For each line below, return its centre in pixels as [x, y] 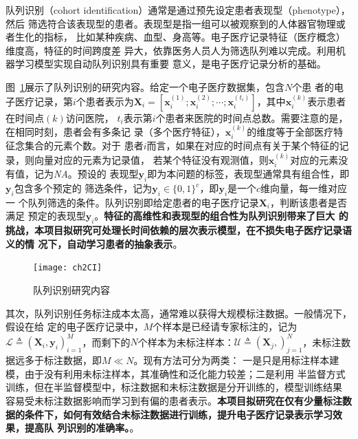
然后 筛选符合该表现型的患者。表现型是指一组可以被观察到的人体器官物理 [171, 23]
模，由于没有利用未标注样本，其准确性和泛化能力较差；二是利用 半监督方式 [176, 373]
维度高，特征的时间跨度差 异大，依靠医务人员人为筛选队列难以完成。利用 [171, 50]
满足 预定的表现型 [46, 216]
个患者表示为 [105, 101]
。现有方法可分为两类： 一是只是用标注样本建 [236, 360]
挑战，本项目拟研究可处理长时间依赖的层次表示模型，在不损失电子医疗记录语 [179, 230]
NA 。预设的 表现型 [96, 174]
